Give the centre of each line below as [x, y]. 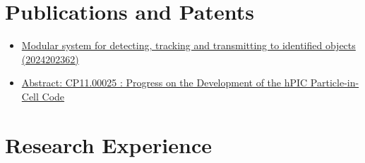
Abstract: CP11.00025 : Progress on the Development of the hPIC [164, 83]
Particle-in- [335, 83]
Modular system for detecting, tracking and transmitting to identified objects [189, 45]
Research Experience [108, 144]
